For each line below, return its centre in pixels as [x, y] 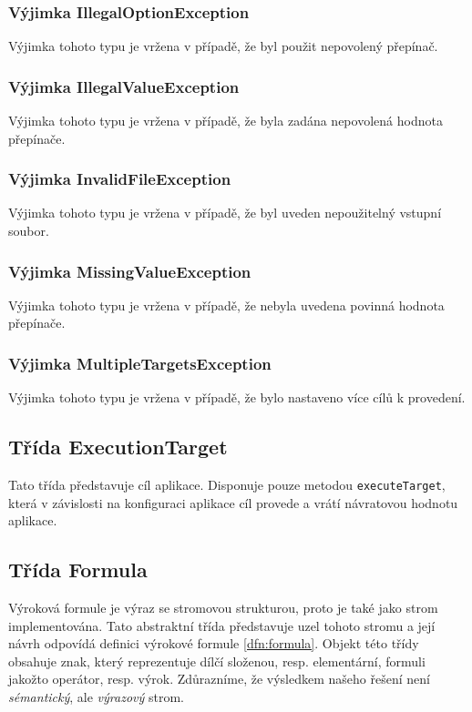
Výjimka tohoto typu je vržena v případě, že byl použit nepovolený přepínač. [223, 46]
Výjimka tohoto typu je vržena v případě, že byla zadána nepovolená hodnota [226, 121]
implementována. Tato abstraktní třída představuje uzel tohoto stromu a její [222, 625]
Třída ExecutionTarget [118, 447]
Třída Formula [78, 570]
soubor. [29, 231]
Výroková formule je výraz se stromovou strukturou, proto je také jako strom [223, 608]
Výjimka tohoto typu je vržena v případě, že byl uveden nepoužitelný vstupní [225, 213]
